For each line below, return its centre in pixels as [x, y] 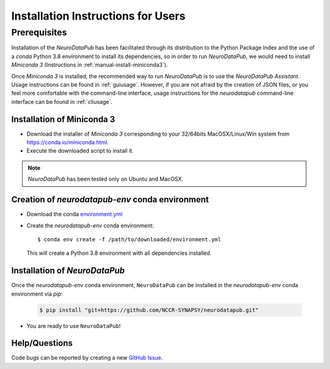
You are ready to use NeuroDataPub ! [74, 326]
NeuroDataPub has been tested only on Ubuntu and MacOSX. [105, 179]
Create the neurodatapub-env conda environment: [90, 225]
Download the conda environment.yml [75, 214]
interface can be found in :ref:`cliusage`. [62, 101]
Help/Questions [42, 343]
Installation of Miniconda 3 [63, 119]
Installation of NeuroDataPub [68, 271]
